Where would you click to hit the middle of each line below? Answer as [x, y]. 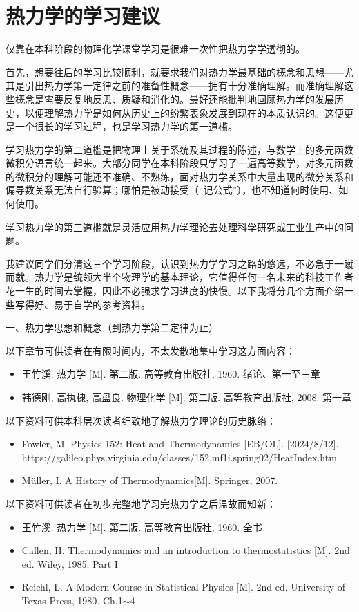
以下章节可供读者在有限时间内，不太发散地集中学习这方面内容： [151, 350]
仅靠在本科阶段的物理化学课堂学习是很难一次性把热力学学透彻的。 [155, 49]
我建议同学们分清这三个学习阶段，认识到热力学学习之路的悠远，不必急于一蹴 [179, 263]
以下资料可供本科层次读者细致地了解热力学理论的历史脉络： [141, 420]
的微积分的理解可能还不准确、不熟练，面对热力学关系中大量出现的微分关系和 [179, 176]
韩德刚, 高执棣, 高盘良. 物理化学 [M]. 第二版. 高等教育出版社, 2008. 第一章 [186, 397]
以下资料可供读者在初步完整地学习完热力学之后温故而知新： [141, 503]
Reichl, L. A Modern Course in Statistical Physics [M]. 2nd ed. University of [183, 587]
